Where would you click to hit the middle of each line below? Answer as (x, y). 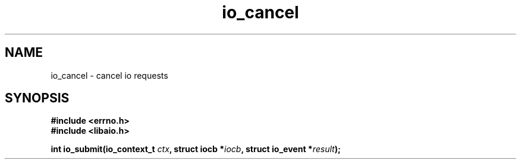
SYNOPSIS (37, 98)
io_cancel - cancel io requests (109, 75)
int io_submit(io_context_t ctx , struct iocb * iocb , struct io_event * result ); (196, 149)
